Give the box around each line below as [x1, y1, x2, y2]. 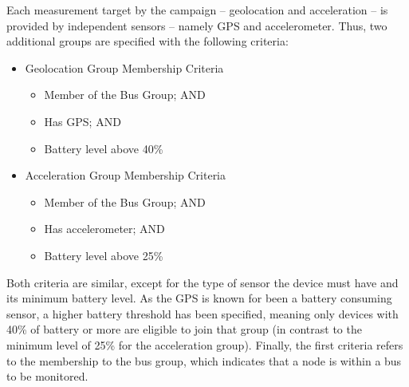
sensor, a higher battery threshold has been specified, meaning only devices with [6, 305, 399, 322]
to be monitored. [6, 368, 88, 385]
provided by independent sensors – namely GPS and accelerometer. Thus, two [6, 17, 387, 34]
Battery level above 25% [44, 247, 163, 263]
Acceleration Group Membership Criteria [25, 167, 226, 184]
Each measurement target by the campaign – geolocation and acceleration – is [6, 2, 388, 18]
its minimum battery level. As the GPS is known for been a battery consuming [6, 290, 392, 306]
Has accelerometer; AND [44, 220, 165, 237]
